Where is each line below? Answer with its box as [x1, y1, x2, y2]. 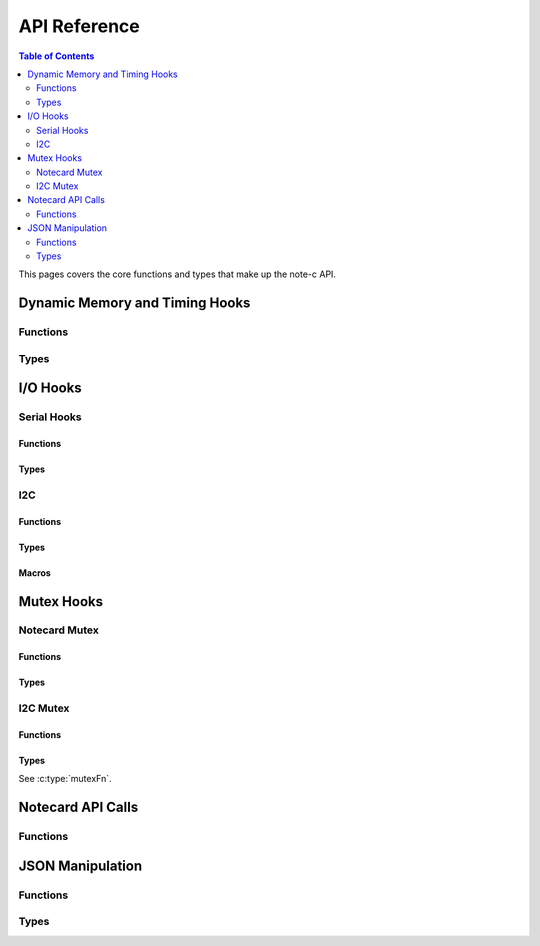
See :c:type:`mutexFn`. [18, 773, 112, 785]
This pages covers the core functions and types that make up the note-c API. [18, 268, 337, 280]
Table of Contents [18, 50, 95, 62]
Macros [18, 566, 52, 579]
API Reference [18, 15, 140, 37]
